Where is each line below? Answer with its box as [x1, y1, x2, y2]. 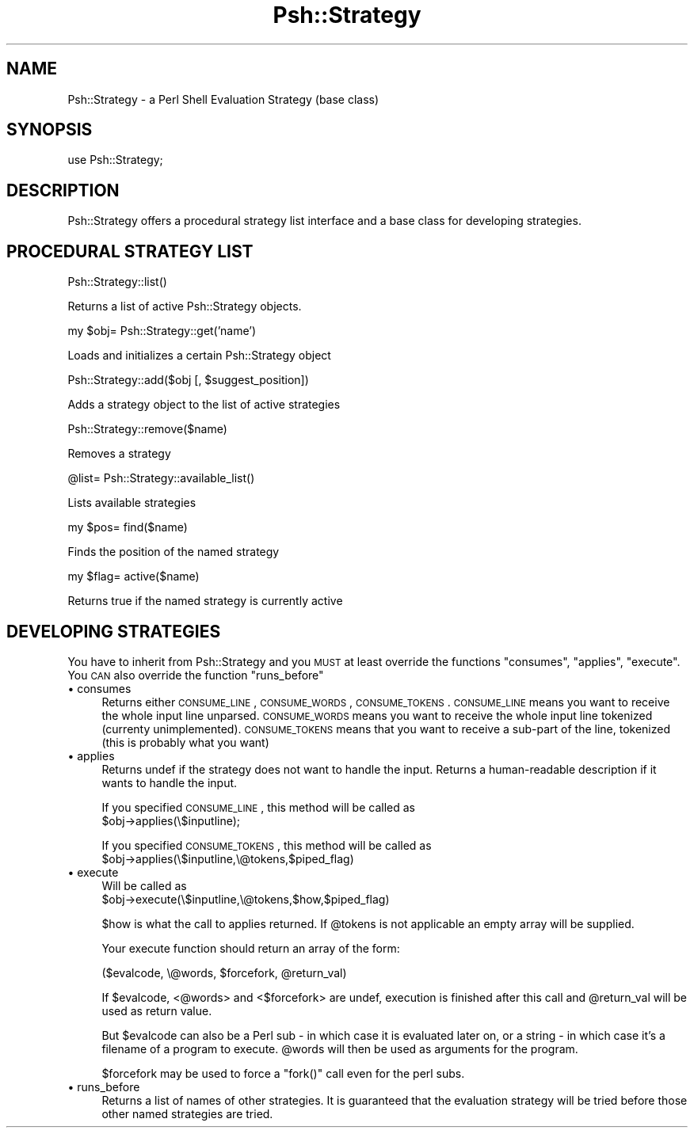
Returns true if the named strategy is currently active [67, 594, 343, 608]
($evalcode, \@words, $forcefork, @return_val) [101, 965, 347, 980]
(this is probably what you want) [101, 735, 269, 749]
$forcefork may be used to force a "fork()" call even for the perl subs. [101, 1066, 465, 1080]
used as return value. [101, 1003, 212, 1018]
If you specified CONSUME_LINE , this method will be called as [101, 800, 415, 814]
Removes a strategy [67, 447, 171, 461]
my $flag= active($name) [67, 569, 200, 584]
